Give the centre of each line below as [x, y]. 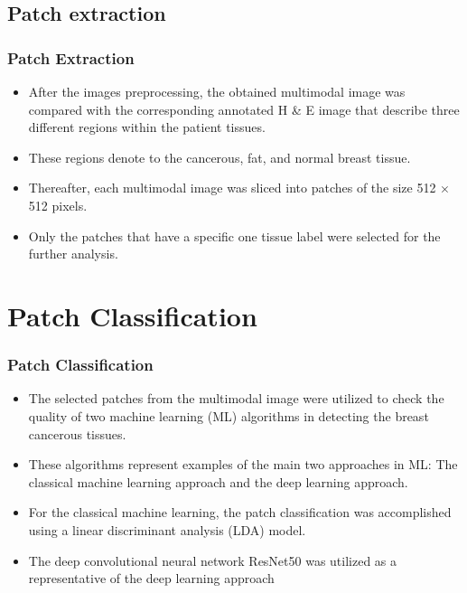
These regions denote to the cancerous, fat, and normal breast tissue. [219, 157]
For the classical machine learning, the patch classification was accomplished [240, 512]
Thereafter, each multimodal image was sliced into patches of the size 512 [232, 188]
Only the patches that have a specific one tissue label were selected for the [234, 235]
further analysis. [73, 254]
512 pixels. [58, 205]
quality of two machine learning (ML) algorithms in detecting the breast [229, 415]
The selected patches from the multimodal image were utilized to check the [236, 398]
